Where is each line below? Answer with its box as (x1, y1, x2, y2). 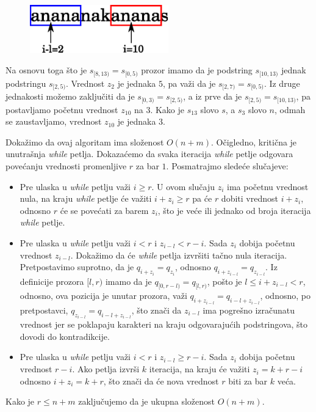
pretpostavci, (20, 303, 68, 316)
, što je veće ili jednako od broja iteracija (157, 204, 311, 216)
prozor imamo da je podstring (141, 64, 253, 76)
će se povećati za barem (60, 204, 149, 216)
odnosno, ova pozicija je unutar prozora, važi (20, 289, 187, 302)
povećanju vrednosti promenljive (5, 160, 127, 172)
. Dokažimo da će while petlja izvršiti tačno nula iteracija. (70, 248, 287, 261)
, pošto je (207, 274, 242, 287)
